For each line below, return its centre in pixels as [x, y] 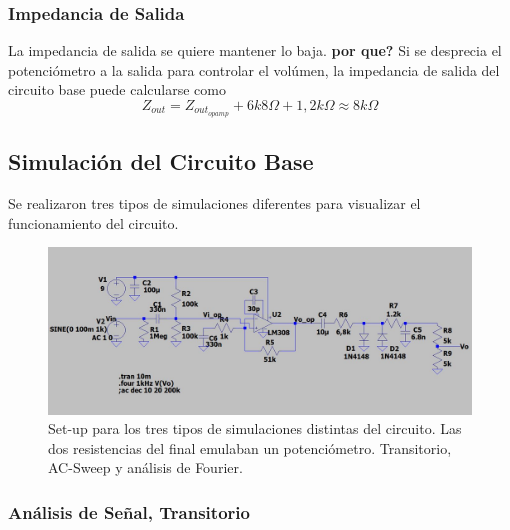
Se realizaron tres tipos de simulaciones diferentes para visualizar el [214, 203]
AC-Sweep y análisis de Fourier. [145, 467]
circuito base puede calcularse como [117, 89]
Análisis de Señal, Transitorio [129, 511]
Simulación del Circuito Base [161, 161]
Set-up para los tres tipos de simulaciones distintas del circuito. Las [255, 428]
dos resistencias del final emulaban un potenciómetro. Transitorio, [250, 447]
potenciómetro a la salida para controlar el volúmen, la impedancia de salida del [254, 69]
